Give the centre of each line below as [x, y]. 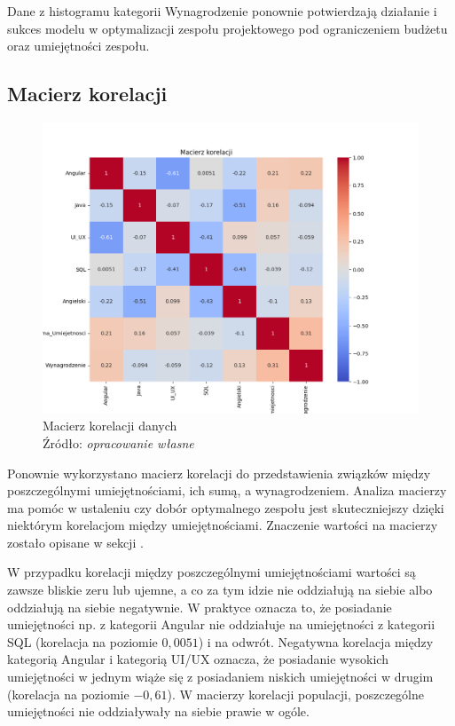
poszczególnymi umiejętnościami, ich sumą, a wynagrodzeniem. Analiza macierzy [227, 490]
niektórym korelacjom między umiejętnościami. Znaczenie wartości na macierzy [223, 525]
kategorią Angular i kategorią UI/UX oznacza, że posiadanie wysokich [198, 659]
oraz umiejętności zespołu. [78, 46]
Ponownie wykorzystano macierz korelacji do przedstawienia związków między [219, 473]
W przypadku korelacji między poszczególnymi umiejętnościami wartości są [212, 572]
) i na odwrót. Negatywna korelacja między [316, 641]
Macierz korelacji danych [110, 426]
